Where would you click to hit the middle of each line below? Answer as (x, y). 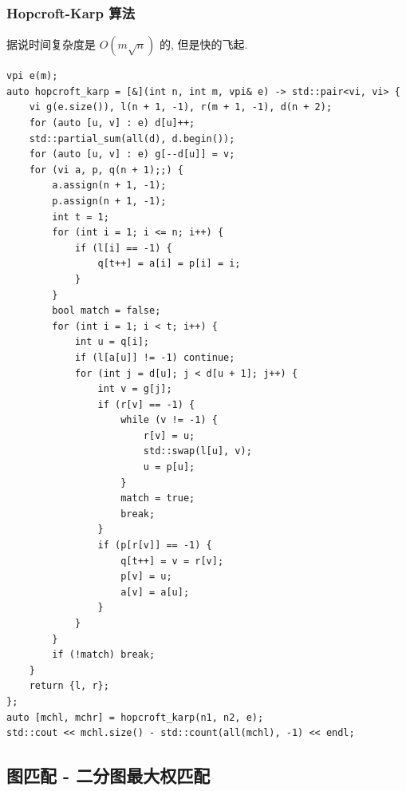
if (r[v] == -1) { (146, 404)
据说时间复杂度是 (51, 44)
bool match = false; (106, 311)
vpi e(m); (32, 76)
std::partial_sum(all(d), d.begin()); (132, 138)
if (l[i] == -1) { (123, 248)
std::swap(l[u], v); (197, 451)
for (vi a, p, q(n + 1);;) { (106, 170)
